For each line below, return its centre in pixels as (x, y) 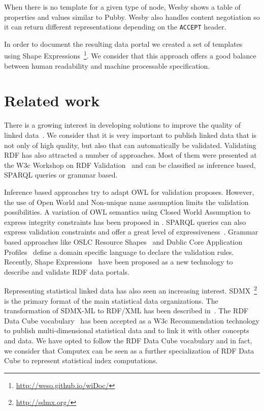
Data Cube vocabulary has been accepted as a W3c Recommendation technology (132, 320)
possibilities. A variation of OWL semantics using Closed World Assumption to (127, 212)
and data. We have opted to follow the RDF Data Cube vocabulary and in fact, (128, 340)
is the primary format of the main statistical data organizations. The (111, 300)
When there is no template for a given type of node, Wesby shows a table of (122, 7)
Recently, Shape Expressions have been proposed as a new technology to (119, 262)
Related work (52, 100)
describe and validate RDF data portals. (67, 271)
